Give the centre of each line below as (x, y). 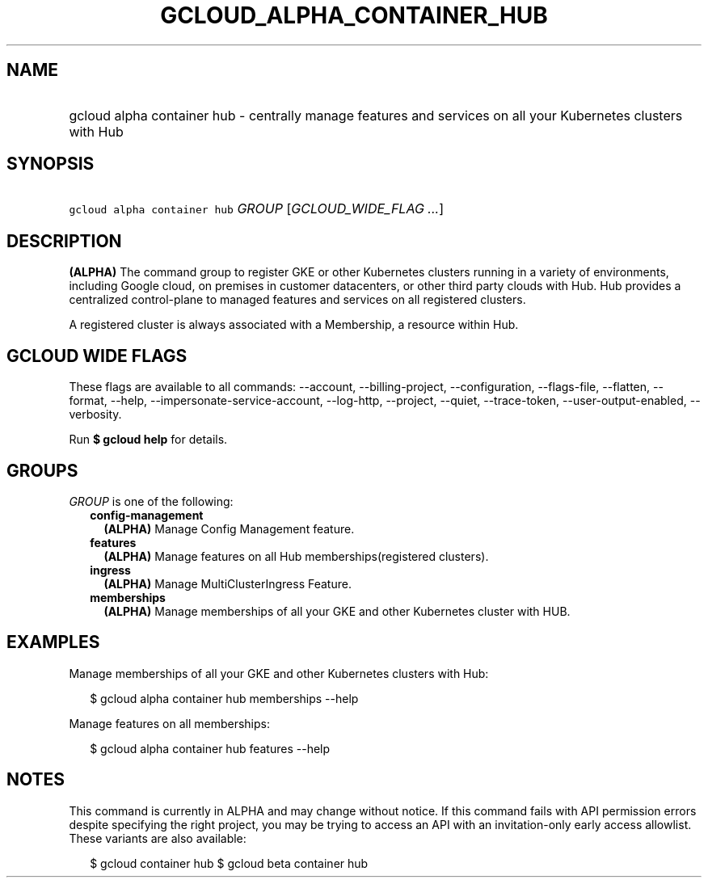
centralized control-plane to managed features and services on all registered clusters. (297, 300)
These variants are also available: (158, 838)
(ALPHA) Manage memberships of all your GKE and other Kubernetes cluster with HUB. (337, 611)
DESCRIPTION (64, 241)
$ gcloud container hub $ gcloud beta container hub (229, 863)
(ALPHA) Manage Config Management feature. (229, 528)
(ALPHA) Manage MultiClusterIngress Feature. (228, 583)
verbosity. (95, 415)
